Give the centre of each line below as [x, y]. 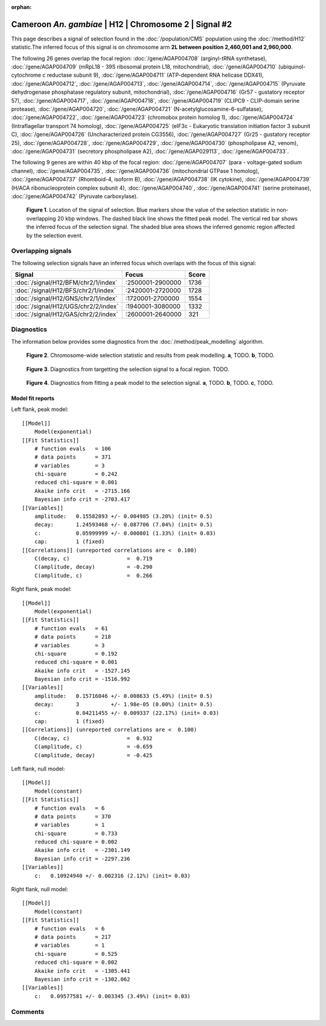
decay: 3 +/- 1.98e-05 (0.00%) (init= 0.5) [123, 705]
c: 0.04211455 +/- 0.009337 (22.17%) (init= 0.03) [127, 713]
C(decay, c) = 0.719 [93, 558]
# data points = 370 [73, 816]
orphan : [21, 7]
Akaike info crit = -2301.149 [82, 850]
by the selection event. [55, 235]
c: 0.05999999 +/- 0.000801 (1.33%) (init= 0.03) [125, 533]
